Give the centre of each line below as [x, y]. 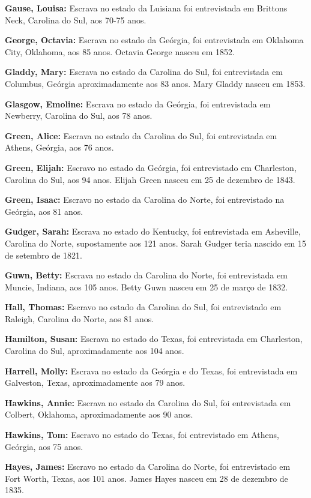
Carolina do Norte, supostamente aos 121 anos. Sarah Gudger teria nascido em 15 [155, 243]
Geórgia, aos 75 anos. [44, 446]
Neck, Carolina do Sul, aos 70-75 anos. [76, 19]
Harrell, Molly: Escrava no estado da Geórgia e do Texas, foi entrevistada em [151, 370]
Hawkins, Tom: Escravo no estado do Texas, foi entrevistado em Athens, [142, 435]
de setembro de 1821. [44, 255]
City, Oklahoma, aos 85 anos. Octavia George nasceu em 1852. [120, 51]
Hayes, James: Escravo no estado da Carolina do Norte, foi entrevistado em [148, 466]
